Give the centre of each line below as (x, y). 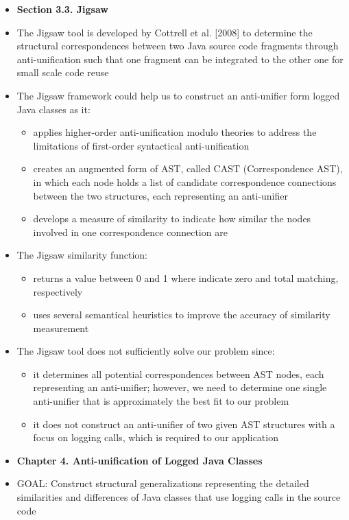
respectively (58, 291)
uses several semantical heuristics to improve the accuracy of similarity (182, 315)
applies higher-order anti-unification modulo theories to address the (175, 132)
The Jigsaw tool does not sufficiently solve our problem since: (146, 351)
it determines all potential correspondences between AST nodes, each (179, 374)
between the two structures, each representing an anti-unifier (160, 195)
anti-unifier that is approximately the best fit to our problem (161, 401)
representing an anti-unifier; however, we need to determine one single (180, 387)
